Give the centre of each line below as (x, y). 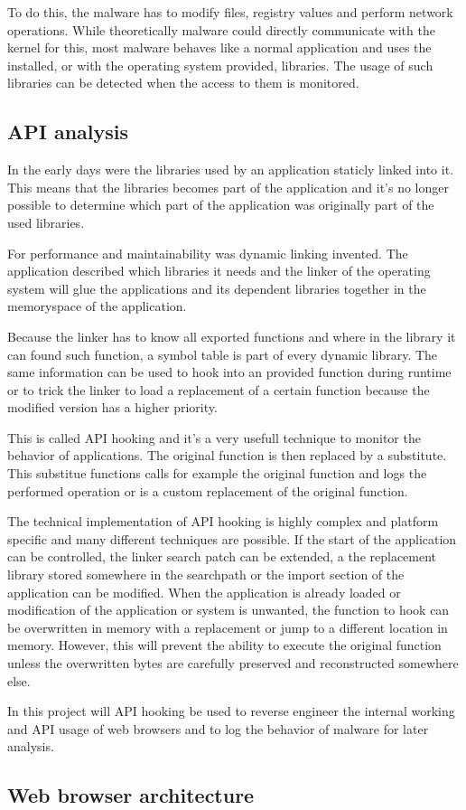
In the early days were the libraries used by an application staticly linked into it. (230, 170)
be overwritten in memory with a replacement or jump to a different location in (228, 627)
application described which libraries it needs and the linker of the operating (219, 271)
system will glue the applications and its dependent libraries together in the (217, 288)
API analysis (68, 132)
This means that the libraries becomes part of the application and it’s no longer (228, 187)
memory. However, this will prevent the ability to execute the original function (224, 645)
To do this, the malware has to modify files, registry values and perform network (230, 12)
